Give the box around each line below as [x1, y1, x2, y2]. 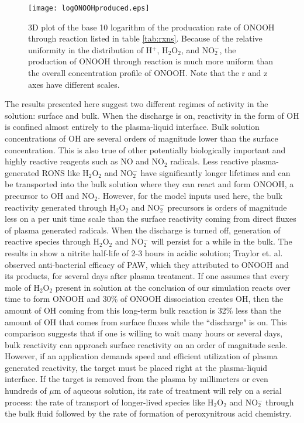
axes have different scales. [28, 78, 120, 90]
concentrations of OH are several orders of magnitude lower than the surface [5, 132, 278, 144]
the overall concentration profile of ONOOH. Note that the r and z [28, 67, 268, 79]
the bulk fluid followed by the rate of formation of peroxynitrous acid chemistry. [5, 407, 292, 419]
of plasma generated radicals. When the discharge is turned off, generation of [5, 223, 281, 236]
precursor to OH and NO [5, 189, 95, 201]
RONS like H [42, 166, 89, 178]
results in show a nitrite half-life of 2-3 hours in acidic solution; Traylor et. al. [5, 246, 283, 259]
